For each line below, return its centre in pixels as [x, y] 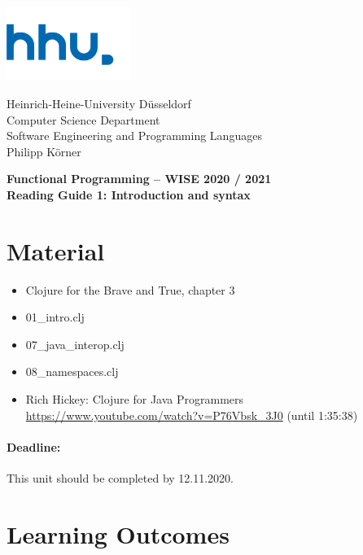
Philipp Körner [44, 151]
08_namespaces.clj [72, 371]
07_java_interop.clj [75, 344]
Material [56, 250]
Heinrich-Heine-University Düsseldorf [99, 103]
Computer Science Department [83, 119]
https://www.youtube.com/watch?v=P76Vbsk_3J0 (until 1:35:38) [192, 415]
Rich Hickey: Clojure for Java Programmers [135, 398]
